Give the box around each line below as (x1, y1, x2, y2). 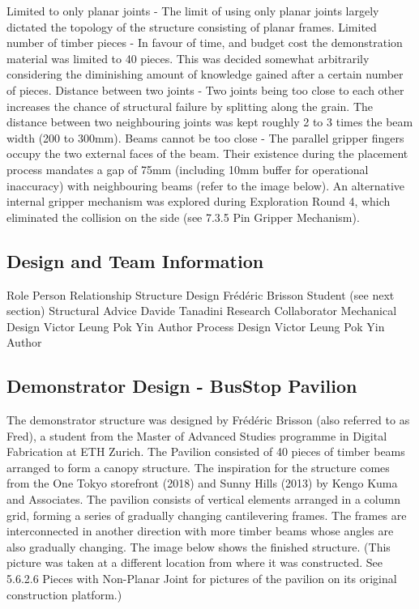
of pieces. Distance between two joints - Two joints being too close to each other (6, 81, 404, 98)
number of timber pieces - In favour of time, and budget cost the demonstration (6, 34, 403, 51)
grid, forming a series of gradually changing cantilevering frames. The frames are (6, 506, 407, 523)
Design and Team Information (6, 248, 264, 273)
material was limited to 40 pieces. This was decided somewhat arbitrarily (6, 49, 370, 66)
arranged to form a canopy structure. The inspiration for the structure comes (6, 458, 390, 475)
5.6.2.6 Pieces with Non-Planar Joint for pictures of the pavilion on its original (6, 570, 397, 587)
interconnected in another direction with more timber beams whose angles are (6, 522, 394, 539)
